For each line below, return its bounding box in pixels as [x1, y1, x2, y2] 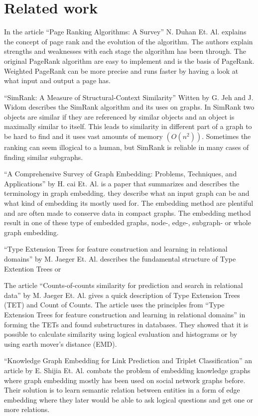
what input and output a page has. [4, 75, 111, 86]
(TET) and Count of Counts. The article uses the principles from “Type [4, 299, 225, 310]
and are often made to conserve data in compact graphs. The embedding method [4, 207, 251, 218]
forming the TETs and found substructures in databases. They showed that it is [4, 319, 249, 329]
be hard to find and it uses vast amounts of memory [4, 131, 163, 141]
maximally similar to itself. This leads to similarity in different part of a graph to [4, 121, 252, 132]
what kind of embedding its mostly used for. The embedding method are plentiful [4, 198, 254, 208]
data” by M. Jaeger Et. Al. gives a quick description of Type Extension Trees [4, 289, 240, 300]
